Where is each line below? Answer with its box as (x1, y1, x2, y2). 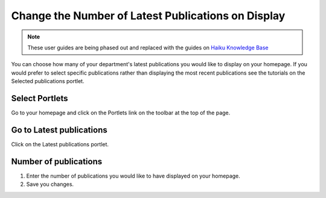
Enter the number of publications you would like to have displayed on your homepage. (26, 172, 241, 179)
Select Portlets (11, 93, 68, 104)
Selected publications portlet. (11, 78, 85, 85)
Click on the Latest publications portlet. (11, 140, 109, 147)
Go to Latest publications (11, 125, 108, 135)
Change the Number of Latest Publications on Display (11, 9, 286, 22)
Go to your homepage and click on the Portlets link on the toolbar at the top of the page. (11, 109, 231, 117)
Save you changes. (26, 181, 74, 188)
